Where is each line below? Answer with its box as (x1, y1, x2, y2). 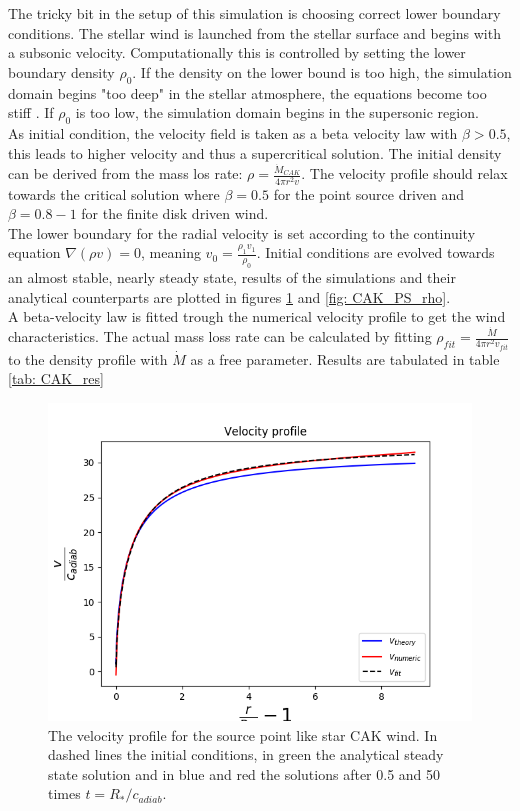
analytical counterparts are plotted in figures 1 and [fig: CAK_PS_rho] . (8, 286, 451, 307)
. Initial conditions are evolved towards (256, 242, 495, 263)
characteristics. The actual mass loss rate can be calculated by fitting (8, 326, 432, 346)
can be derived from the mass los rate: (8, 163, 243, 184)
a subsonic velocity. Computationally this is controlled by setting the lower (8, 42, 466, 63)
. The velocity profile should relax (301, 163, 508, 184)
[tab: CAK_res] (8, 368, 104, 389)
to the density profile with (8, 348, 168, 369)
